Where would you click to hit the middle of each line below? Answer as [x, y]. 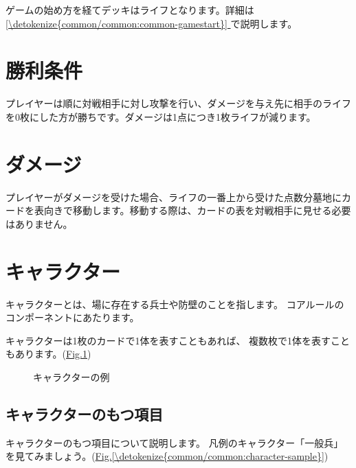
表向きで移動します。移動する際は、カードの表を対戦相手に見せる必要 [192, 210]
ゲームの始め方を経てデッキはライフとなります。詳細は [130, 10]
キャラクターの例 [71, 376]
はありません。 [39, 223]
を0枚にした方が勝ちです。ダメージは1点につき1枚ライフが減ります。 [161, 116]
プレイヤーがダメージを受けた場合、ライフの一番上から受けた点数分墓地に [174, 197]
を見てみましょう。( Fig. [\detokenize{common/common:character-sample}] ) [167, 456]
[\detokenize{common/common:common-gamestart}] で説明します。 [152, 23]
